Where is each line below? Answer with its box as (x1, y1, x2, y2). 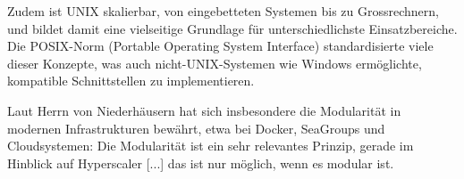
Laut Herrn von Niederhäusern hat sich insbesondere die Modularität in (7, 101, 401, 119)
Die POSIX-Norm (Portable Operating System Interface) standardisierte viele (7, 37, 434, 55)
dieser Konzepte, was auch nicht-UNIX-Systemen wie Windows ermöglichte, (7, 53, 422, 72)
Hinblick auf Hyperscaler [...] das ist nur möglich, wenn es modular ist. (7, 153, 394, 172)
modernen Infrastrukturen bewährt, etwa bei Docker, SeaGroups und (7, 118, 385, 137)
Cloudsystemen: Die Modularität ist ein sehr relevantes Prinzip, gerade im (7, 136, 414, 155)
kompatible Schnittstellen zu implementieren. (7, 71, 255, 90)
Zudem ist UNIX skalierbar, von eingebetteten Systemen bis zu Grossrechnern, (7, 2, 439, 20)
